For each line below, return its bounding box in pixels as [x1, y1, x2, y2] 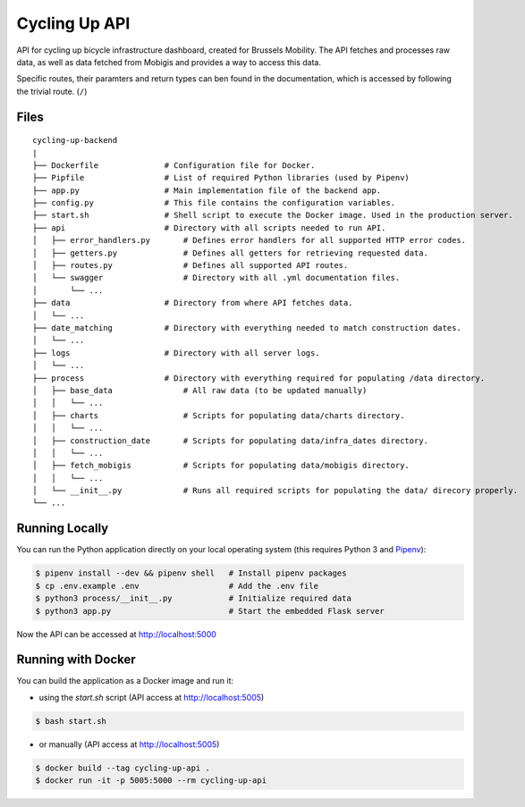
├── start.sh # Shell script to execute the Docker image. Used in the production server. [32, 210, 513, 221]
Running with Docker [16, 652, 136, 668]
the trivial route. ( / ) [16, 86, 88, 97]
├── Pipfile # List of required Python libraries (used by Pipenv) [32, 172, 411, 183]
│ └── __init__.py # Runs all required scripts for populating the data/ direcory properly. [32, 485, 519, 496]
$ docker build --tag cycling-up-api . [35, 762, 210, 773]
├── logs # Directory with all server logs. [32, 348, 321, 357]
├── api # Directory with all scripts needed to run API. [32, 223, 386, 232]
